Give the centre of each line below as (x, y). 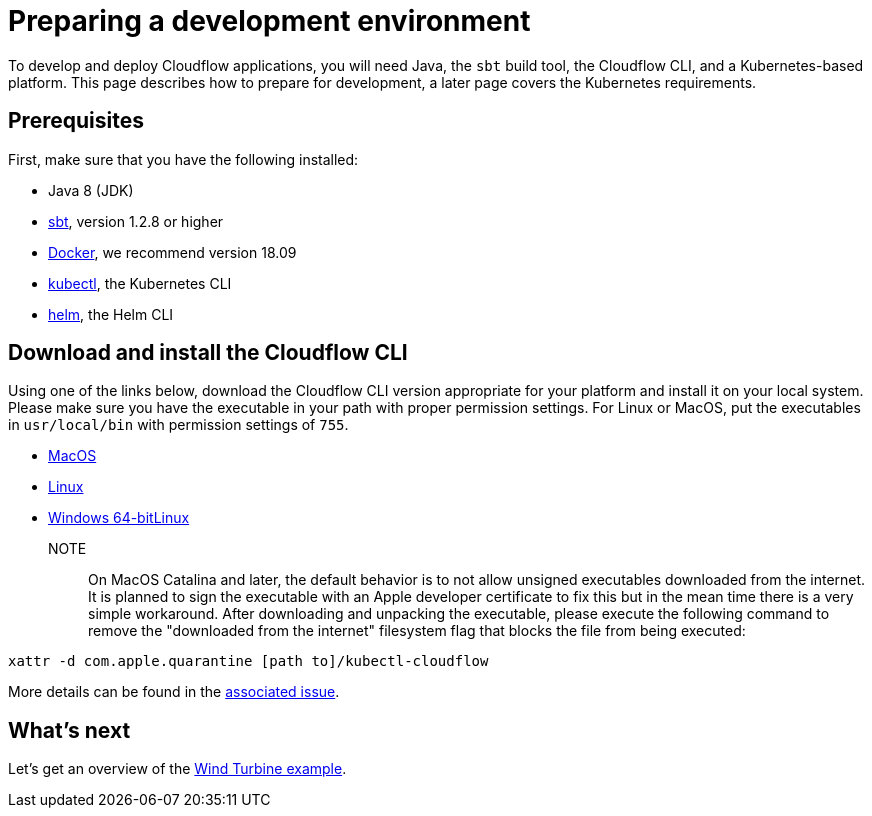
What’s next (69, 730)
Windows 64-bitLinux (119, 518)
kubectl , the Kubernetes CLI (140, 283)
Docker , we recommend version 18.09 (172, 252)
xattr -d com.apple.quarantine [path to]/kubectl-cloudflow (248, 661)
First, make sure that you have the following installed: (183, 159)
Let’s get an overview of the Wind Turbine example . (177, 769)
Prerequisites (76, 121)
